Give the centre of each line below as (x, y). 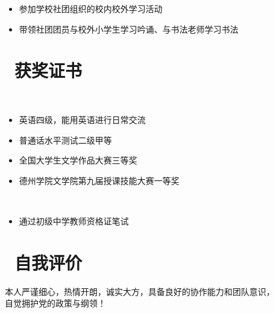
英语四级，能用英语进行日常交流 (82, 119)
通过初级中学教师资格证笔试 (74, 220)
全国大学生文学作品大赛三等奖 (78, 160)
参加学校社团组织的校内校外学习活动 (91, 8)
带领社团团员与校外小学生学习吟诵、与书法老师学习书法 (129, 29)
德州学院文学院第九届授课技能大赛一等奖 (99, 180)
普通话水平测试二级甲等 (65, 140)
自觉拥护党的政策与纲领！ (55, 303)
